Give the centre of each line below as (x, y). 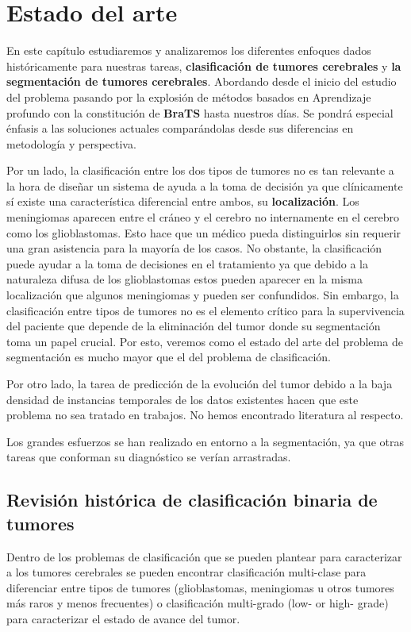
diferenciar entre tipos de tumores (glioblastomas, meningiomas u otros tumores (200, 587)
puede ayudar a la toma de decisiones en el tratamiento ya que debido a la (187, 263)
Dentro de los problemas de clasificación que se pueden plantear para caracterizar (204, 556)
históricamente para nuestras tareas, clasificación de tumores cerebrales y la (204, 66)
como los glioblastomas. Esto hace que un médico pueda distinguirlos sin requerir (204, 232)
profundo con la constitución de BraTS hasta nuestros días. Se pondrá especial (200, 112)
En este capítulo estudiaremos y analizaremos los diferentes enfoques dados (189, 50)
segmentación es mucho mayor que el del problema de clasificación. (169, 357)
